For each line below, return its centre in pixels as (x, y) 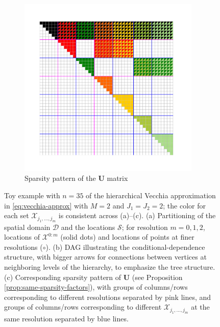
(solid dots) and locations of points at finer (127, 237)
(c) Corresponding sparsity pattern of (63, 277)
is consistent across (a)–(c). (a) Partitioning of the (137, 215)
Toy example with (32, 195)
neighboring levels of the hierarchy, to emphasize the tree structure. (110, 266)
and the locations (88, 227)
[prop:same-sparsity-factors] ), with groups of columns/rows (96, 287)
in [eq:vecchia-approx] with (46, 205)
